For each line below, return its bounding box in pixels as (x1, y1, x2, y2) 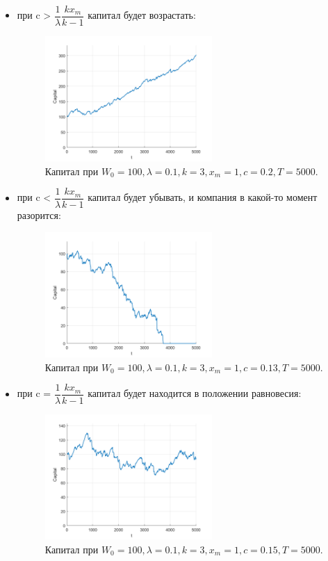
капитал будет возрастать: (88, 8, 196, 22)
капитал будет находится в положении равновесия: (88, 386, 302, 400)
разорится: (17, 208, 61, 222)
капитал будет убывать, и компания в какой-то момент (88, 190, 318, 204)
